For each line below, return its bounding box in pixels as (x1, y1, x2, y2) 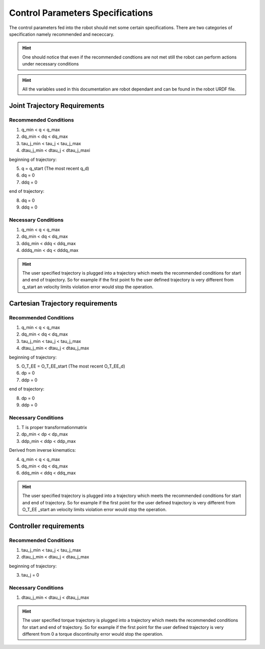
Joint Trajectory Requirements (9, 101, 105, 110)
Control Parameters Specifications (9, 7, 153, 18)
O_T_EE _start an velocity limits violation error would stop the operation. (22, 506, 167, 512)
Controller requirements (9, 522, 84, 530)
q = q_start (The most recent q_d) (21, 165, 89, 171)
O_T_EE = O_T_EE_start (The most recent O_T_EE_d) (21, 363, 125, 369)
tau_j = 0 (21, 572, 39, 578)
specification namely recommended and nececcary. (9, 31, 115, 37)
